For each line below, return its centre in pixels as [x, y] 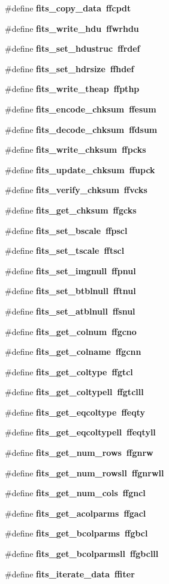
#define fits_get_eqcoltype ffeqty [75, 412]
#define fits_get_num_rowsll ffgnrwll [84, 472]
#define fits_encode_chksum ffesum [81, 109]
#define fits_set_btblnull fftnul [70, 291]
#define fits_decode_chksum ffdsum [81, 129]
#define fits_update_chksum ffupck [80, 169]
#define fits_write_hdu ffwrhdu [72, 28]
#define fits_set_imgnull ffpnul [70, 270]
